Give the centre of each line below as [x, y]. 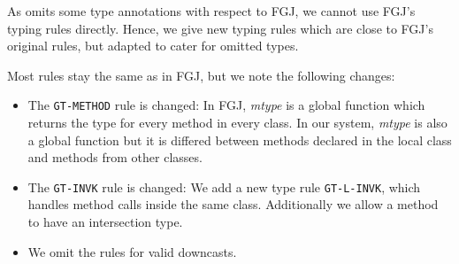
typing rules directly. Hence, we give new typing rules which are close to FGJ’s [220, 28]
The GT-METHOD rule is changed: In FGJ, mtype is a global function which [226, 105]
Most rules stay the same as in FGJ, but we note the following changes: [201, 75]
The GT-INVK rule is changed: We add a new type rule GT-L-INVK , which [224, 186]
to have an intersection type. [105, 222]
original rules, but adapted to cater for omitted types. [153, 46]
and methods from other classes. [115, 157]
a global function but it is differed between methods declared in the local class [240, 140]
